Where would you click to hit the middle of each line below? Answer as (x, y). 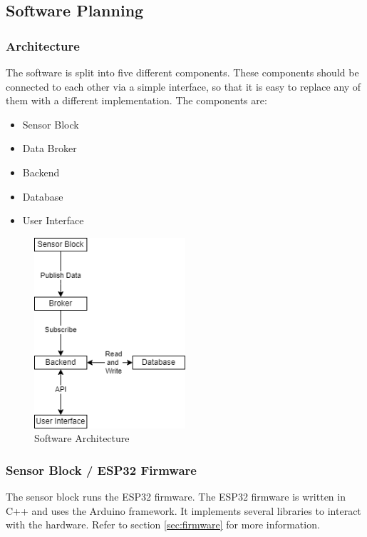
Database (43, 196)
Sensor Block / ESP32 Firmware (101, 470)
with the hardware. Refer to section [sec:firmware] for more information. (163, 525)
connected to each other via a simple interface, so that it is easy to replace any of (183, 86)
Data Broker (50, 148)
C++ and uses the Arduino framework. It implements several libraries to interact (183, 510)
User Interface (53, 220)
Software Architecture (82, 438)
